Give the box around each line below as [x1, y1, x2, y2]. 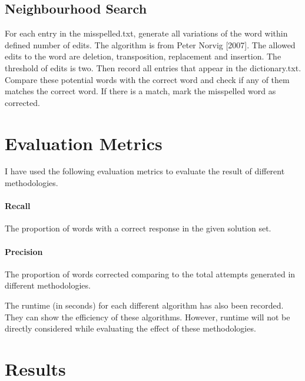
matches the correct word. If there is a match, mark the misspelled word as [5, 85, 276, 97]
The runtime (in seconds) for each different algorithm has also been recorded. [5, 299, 284, 312]
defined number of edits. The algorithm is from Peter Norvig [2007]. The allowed [5, 38, 296, 51]
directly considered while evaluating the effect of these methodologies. [5, 322, 256, 334]
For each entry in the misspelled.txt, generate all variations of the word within [5, 27, 288, 39]
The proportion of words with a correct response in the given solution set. [5, 222, 271, 234]
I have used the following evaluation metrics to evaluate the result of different [5, 165, 285, 177]
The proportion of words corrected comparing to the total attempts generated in [5, 267, 296, 280]
